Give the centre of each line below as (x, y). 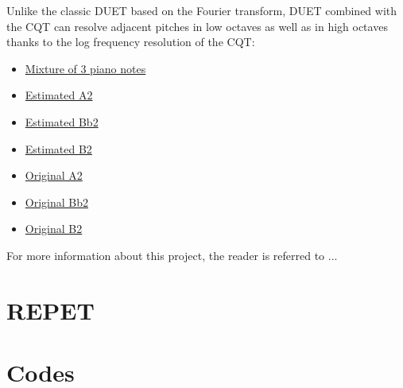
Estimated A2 (59, 95)
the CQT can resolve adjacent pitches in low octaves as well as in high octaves (197, 26)
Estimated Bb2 (62, 121)
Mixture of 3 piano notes (85, 68)
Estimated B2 (58, 148)
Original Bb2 (56, 202)
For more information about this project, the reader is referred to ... (172, 255)
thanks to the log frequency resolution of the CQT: (131, 42)
